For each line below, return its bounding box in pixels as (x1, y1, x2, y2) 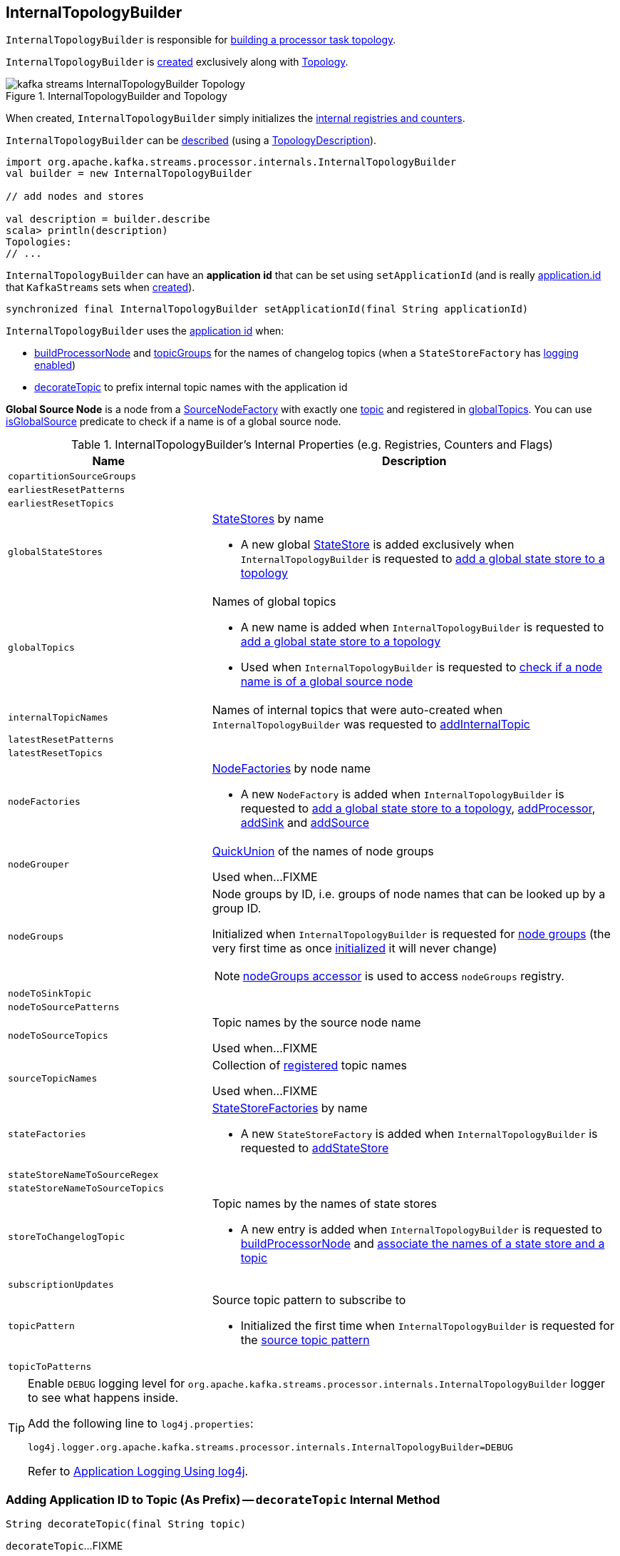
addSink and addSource (240, 815, 369, 830)
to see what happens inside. (28, 1390, 179, 1405)
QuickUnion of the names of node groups (212, 844, 434, 859)
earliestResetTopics (8, 498, 114, 509)
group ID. (212, 901, 262, 916)
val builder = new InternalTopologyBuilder (6, 168, 252, 180)
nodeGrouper (8, 858, 70, 870)
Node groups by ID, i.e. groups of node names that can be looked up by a (212, 887, 606, 902)
